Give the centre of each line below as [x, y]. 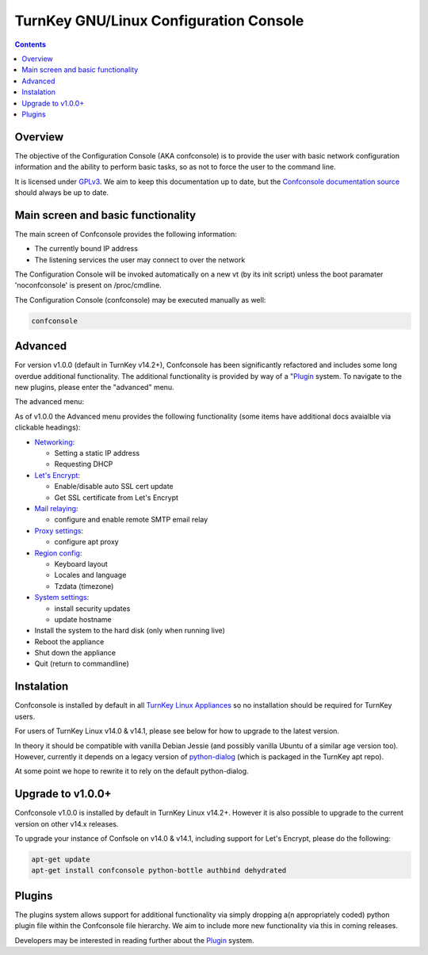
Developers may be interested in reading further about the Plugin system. [134, 940]
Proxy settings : [59, 530]
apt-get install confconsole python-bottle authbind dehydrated [159, 871]
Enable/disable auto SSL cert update [114, 487]
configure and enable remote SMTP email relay [131, 520]
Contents [31, 44]
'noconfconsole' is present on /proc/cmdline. [88, 285]
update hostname [83, 619]
